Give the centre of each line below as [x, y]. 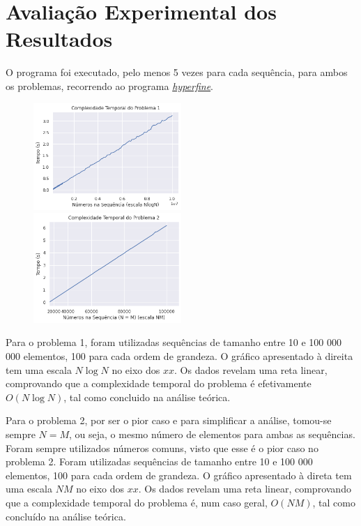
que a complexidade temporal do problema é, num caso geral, [137, 503]
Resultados [59, 39]
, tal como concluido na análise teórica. [147, 397]
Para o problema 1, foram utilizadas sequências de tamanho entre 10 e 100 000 [174, 342]
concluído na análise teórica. [66, 516]
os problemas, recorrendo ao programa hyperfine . [109, 85]
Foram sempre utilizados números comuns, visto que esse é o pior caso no [162, 448]
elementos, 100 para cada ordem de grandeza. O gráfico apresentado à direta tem [179, 475]
